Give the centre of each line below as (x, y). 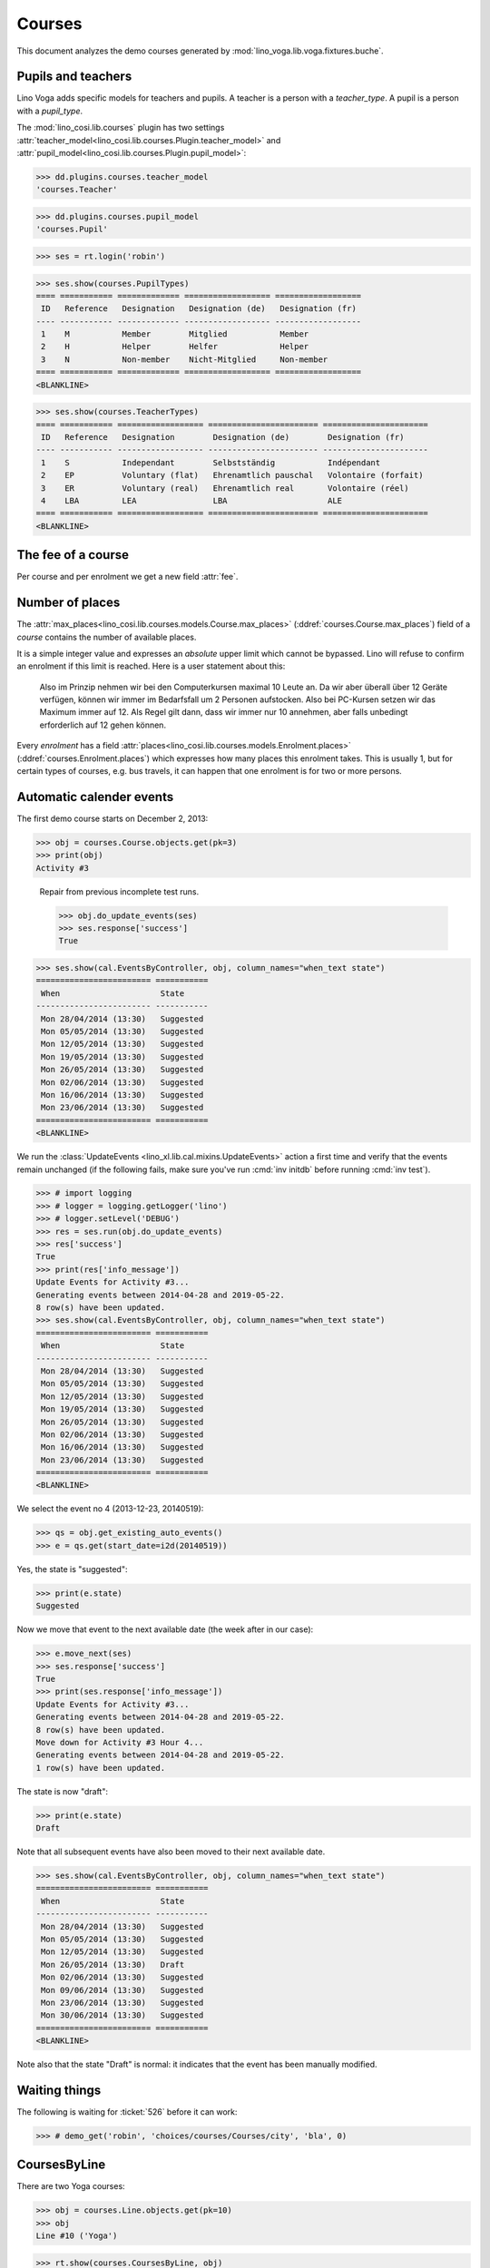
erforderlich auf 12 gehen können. (103, 725)
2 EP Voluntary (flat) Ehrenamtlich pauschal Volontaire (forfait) (232, 475)
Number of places (69, 603)
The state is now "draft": (63, 1791)
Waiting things (59, 2090)
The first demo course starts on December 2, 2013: (113, 818)
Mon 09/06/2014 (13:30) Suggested (122, 1990)
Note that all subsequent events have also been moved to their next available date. (171, 1852)
